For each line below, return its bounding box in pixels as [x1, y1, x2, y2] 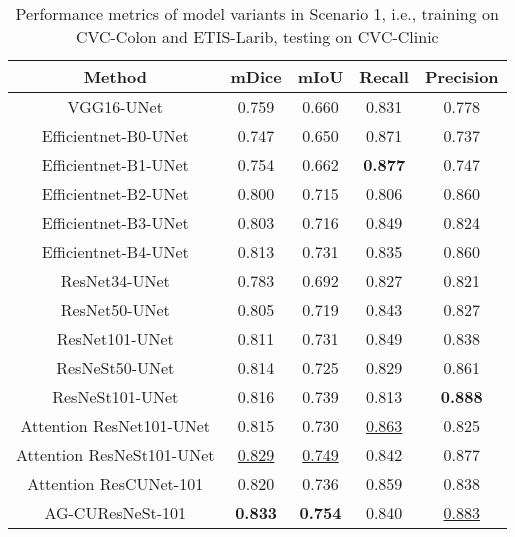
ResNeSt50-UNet [56, 356, 175, 379]
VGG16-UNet [67, 95, 163, 118]
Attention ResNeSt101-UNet [16, 443, 215, 466]
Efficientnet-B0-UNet [41, 124, 189, 147]
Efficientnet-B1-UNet [41, 153, 189, 176]
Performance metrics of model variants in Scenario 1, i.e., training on [15, 2, 499, 25]
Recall [359, 65, 409, 88]
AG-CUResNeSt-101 [44, 501, 187, 524]
